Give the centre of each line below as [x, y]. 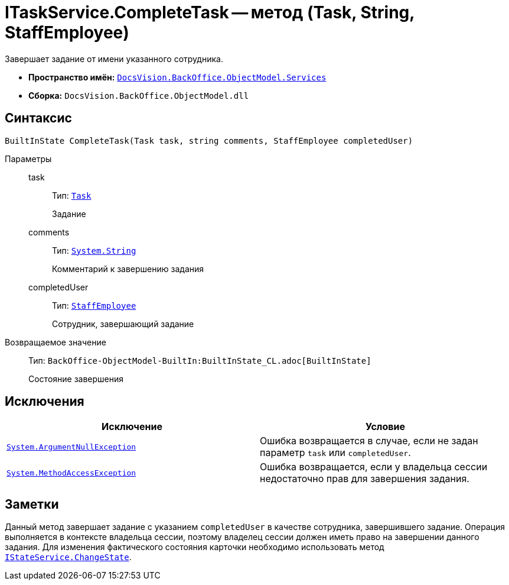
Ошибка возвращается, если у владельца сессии [374, 467]
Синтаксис [38, 118]
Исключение [132, 427]
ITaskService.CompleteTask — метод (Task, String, [210, 12]
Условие [385, 427]
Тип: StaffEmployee [94, 305]
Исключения [45, 402]
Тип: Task [72, 195]
